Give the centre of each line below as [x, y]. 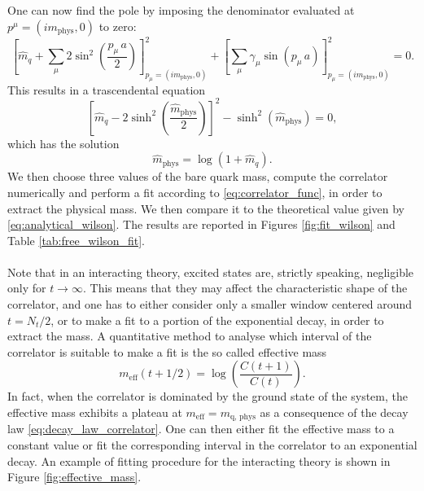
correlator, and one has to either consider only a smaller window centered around [210, 304]
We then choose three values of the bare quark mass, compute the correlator [198, 176]
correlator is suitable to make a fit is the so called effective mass [167, 351]
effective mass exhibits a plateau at [95, 412]
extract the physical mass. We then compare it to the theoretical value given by [206, 208]
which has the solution [63, 143]
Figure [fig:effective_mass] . [74, 477]
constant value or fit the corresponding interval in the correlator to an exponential [212, 445]
